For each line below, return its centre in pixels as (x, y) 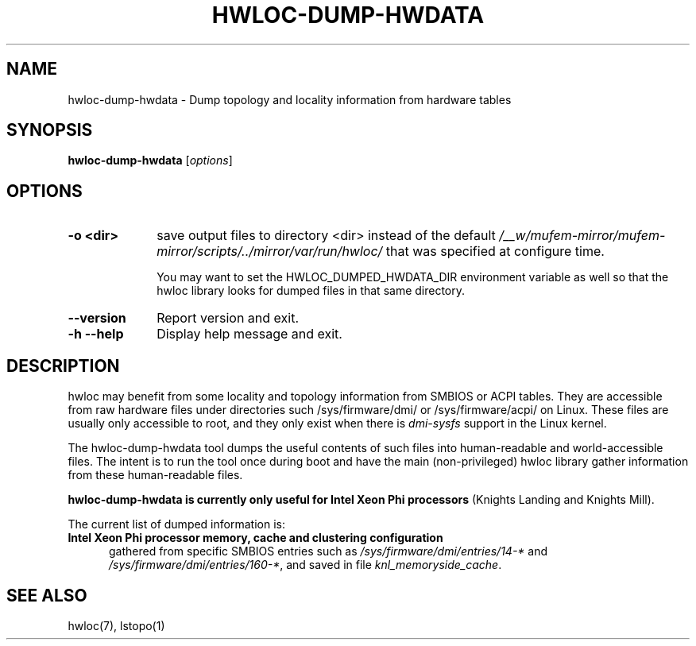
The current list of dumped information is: (176, 524)
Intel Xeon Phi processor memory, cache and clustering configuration (255, 538)
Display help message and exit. (249, 334)
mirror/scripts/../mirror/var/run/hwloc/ (270, 251)
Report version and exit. (228, 318)
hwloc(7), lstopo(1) (116, 625)
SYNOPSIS (50, 130)
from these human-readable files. (155, 475)
